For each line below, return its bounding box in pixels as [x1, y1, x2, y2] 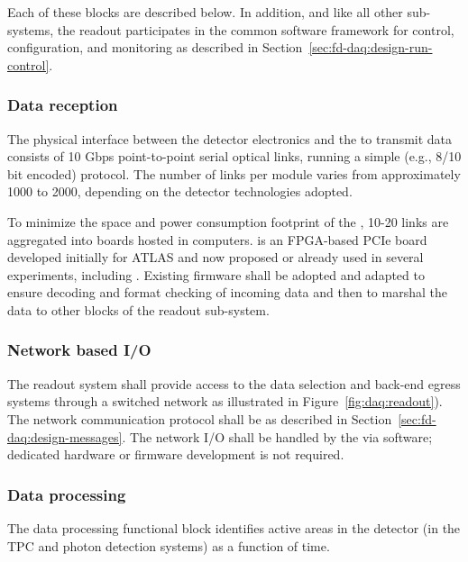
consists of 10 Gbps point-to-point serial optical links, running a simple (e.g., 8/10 [7, 147, 462, 166]
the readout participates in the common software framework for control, [57, 20, 454, 39]
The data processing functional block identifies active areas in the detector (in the [7, 518, 461, 537]
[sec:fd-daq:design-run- [308, 38, 433, 57]
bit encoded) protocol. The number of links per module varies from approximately [7, 164, 461, 183]
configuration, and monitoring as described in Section [7, 38, 303, 57]
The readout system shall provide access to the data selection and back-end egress [7, 374, 461, 393]
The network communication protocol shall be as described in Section [7, 409, 392, 428]
